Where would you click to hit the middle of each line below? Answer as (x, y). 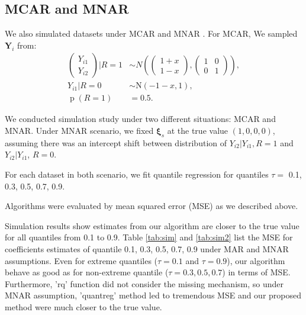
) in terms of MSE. (256, 272)
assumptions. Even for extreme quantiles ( (81, 260)
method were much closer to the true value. (83, 307)
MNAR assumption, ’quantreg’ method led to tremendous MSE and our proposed (153, 295)
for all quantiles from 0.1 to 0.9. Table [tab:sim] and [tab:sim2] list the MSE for (149, 237)
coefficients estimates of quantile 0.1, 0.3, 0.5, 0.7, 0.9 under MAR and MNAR (147, 249)
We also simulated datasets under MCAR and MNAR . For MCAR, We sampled (151, 33)
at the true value (198, 131)
